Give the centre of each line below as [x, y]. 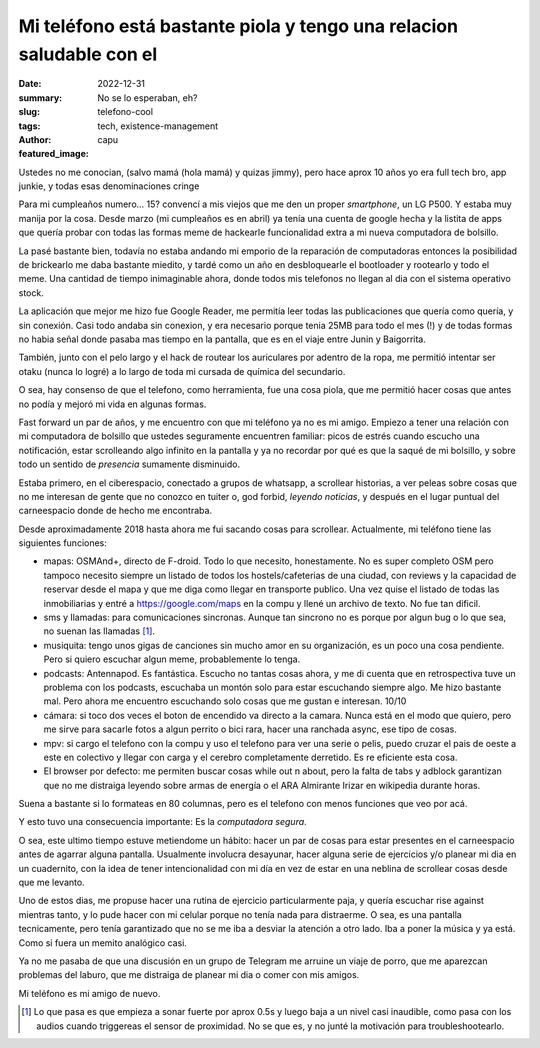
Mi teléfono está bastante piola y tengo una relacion [238, 26]
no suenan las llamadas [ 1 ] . [99, 631]
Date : [30, 84]
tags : [29, 126]
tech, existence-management [158, 126]
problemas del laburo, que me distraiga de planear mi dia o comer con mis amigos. [189, 975]
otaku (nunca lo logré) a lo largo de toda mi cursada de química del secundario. [182, 371]
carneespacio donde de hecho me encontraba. [115, 511]
